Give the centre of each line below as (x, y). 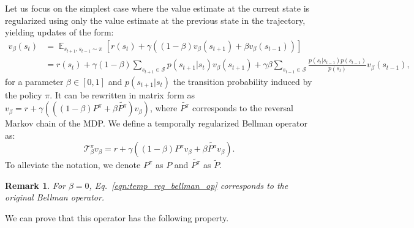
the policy (24, 94)
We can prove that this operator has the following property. (117, 217)
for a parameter (34, 81)
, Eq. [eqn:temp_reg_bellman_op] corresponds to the (189, 185)
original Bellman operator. (55, 197)
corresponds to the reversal (243, 108)
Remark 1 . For (35, 185)
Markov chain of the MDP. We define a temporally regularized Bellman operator (156, 123)
